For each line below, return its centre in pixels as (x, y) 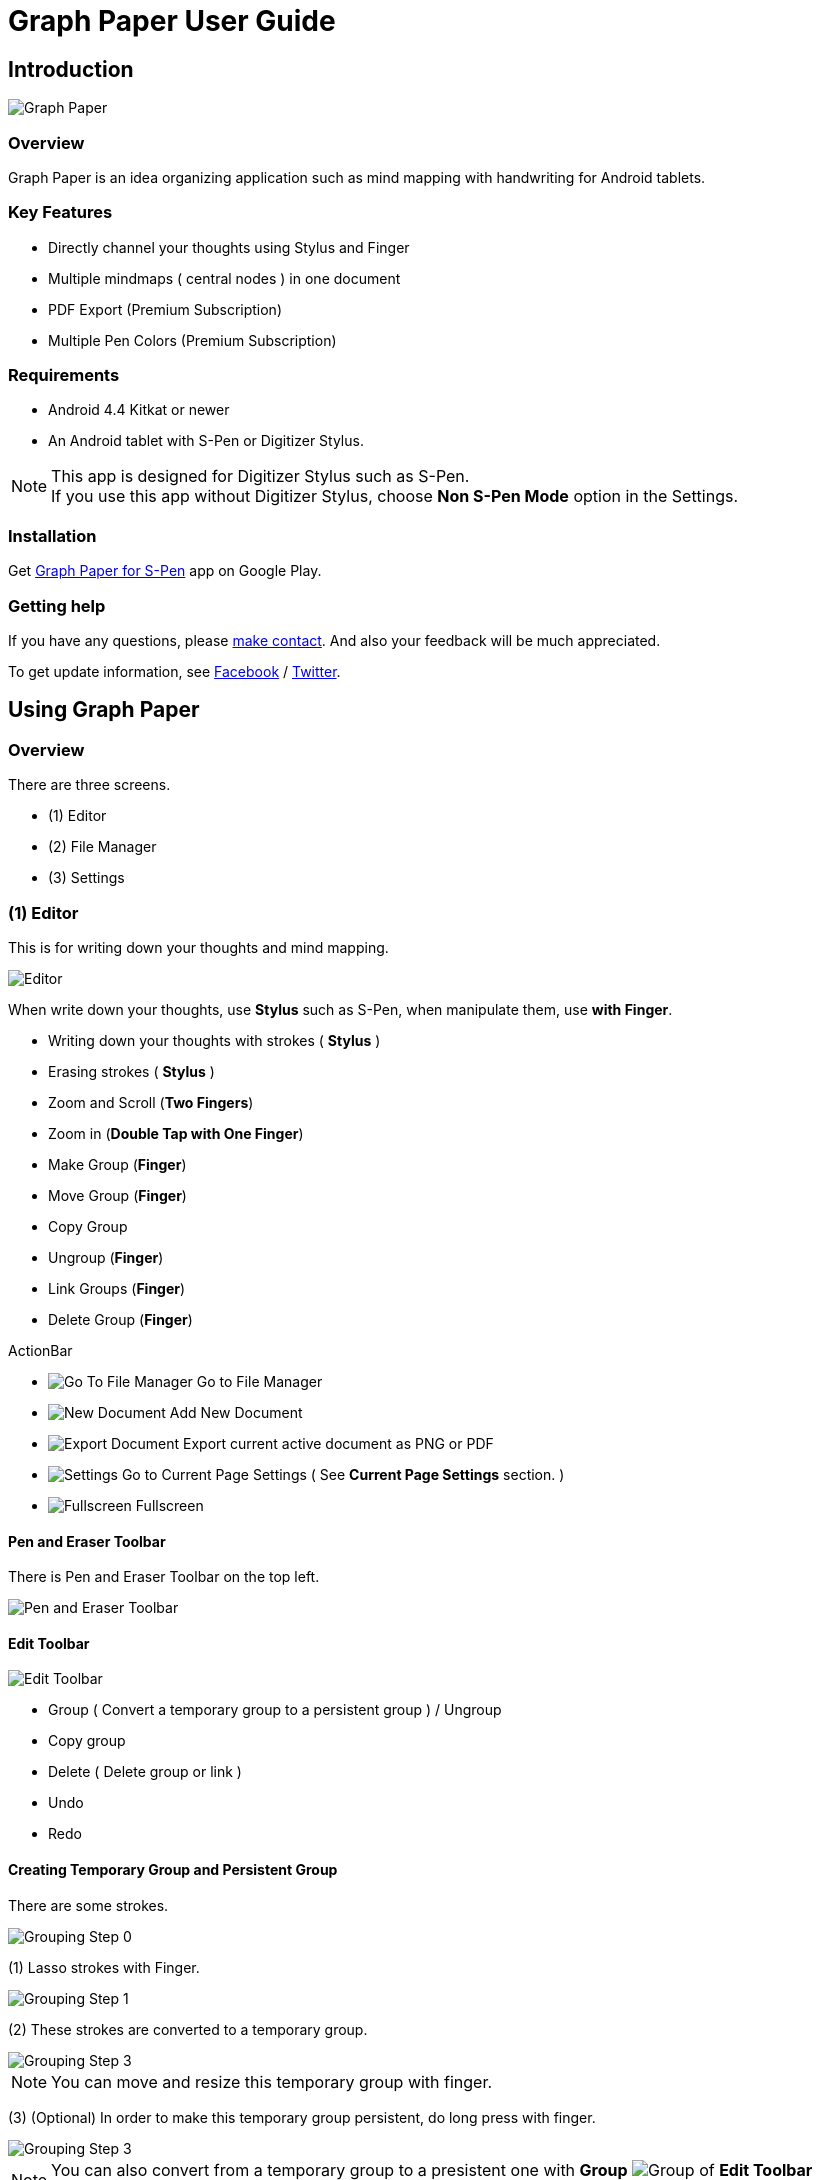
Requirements (64, 375)
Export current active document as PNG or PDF (338, 1443)
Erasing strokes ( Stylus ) (131, 1071)
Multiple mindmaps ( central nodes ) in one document (224, 278)
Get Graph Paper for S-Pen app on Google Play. (165, 571)
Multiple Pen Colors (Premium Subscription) (192, 340)
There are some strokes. (88, 1905)
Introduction (71, 69)
